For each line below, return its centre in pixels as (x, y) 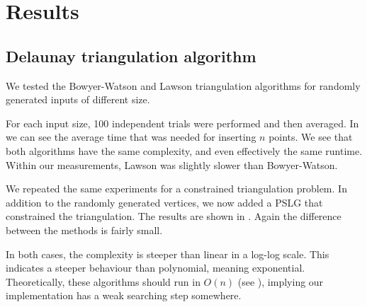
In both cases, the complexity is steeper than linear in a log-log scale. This (168, 254)
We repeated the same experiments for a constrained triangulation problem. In (176, 189)
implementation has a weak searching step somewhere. (124, 295)
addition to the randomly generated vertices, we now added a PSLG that (164, 202)
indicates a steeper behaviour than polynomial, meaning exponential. (156, 268)
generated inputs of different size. (78, 99)
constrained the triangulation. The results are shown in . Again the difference (174, 216)
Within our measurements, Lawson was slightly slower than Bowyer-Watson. (172, 164)
